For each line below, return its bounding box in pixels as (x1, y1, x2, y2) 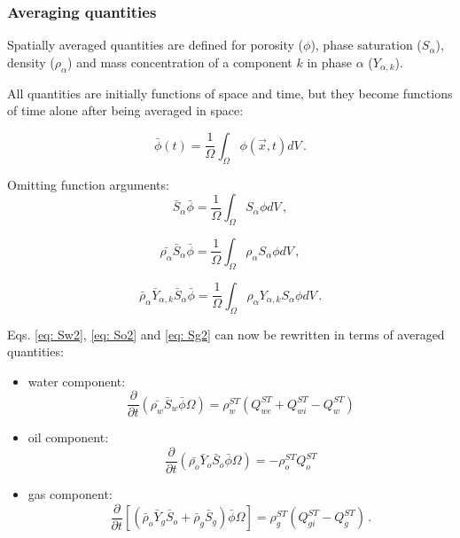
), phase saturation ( (310, 35, 422, 54)
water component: (27, 371, 126, 390)
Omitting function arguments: (7, 175, 169, 193)
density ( (7, 52, 55, 71)
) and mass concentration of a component (67, 52, 292, 71)
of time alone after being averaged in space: (7, 101, 244, 120)
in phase (307, 52, 353, 71)
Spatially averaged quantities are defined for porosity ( (7, 35, 304, 54)
